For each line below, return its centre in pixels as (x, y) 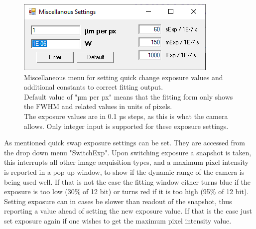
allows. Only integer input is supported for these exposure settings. (126, 126)
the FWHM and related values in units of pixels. (98, 106)
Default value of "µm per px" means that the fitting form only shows (128, 96)
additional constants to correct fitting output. (94, 87)
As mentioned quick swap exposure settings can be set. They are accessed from (125, 143)
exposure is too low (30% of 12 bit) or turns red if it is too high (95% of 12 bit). (127, 191)
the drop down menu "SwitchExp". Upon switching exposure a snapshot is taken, (128, 152)
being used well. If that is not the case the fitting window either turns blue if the (128, 181)
